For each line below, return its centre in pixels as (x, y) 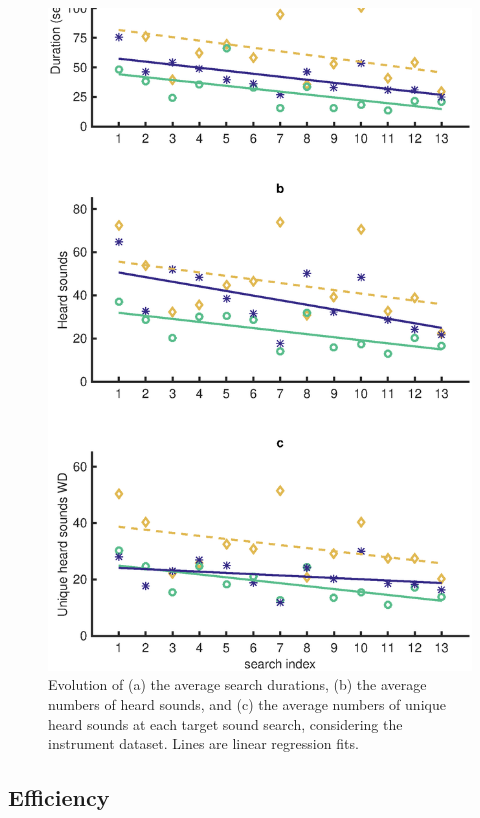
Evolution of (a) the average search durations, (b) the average (237, 684)
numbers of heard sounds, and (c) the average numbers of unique (247, 704)
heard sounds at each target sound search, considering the (225, 723)
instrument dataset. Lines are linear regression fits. (203, 743)
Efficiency (59, 797)
